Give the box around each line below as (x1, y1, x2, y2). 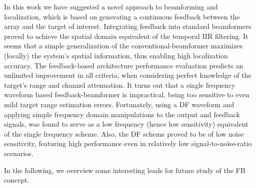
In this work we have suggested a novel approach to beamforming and (4, 1, 218, 11)
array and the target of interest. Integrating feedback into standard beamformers (4, 21, 251, 31)
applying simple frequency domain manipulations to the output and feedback (4, 109, 240, 119)
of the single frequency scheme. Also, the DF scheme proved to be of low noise (4, 128, 244, 139)
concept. (4, 175, 29, 185)
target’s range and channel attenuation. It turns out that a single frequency (4, 79, 235, 90)
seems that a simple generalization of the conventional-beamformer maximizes (4, 40, 243, 51)
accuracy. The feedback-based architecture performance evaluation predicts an (4, 60, 243, 70)
